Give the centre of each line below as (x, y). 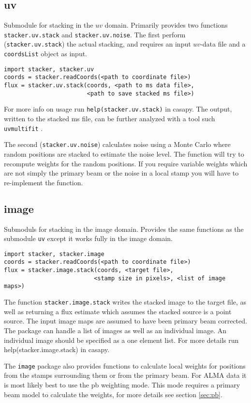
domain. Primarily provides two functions (166, 25)
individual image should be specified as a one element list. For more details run (121, 340)
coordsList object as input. (46, 54)
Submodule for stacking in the (49, 25)
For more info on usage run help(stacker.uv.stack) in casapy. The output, (118, 109)
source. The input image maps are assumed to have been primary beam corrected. (125, 321)
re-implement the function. (44, 182)
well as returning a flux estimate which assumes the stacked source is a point (118, 311)
